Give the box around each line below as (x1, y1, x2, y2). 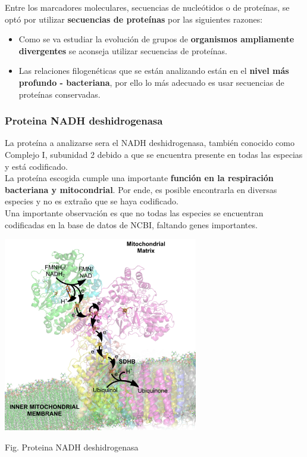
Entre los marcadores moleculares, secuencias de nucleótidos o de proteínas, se (5, 1, 290, 13)
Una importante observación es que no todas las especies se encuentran (5, 206, 264, 219)
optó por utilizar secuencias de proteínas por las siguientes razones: (5, 13, 263, 25)
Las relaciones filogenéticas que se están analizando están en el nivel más (18, 64, 289, 77)
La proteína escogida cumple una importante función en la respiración (5, 172, 274, 184)
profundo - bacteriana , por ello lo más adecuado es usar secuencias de (18, 76, 284, 88)
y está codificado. (5, 160, 68, 172)
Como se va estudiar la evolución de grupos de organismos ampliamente (18, 33, 295, 45)
